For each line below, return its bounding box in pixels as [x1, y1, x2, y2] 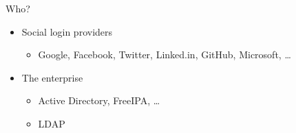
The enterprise [21, 70, 83, 84]
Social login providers [21, 24, 113, 38]
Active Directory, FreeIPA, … [38, 93, 160, 108]
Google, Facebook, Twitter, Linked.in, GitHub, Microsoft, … [38, 47, 291, 62]
